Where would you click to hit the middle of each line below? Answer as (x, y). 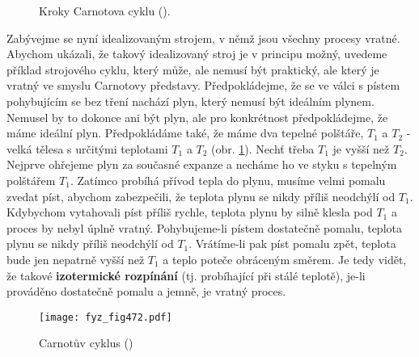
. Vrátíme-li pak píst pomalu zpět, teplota (292, 244)
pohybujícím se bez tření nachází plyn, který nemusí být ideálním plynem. (190, 101)
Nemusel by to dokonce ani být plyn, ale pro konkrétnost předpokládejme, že (197, 117)
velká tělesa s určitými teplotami (87, 148)
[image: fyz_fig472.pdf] (106, 317)
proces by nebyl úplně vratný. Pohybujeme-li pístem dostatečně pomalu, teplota (204, 227)
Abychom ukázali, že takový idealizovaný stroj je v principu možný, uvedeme (197, 54)
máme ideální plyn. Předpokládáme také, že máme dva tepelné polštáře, (185, 133)
